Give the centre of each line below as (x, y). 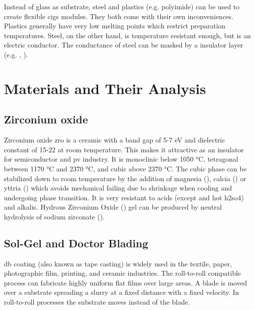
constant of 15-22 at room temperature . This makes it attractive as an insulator (124, 149)
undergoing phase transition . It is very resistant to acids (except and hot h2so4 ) (124, 197)
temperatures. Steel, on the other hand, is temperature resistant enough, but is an (127, 35)
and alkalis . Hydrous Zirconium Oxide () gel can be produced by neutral (113, 207)
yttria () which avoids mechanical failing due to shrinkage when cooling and (118, 188)
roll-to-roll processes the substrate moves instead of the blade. (97, 302)
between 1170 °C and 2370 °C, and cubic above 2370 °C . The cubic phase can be (125, 168)
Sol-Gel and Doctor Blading (76, 243)
